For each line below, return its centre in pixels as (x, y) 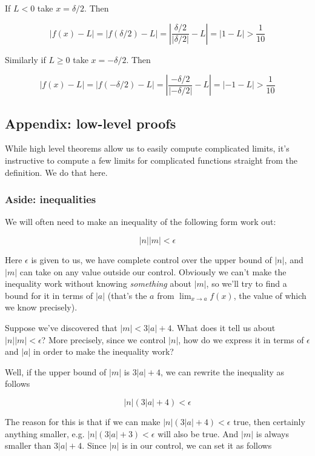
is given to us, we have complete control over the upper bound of (151, 259)
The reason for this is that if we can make (83, 421)
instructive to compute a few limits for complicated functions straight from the (151, 160)
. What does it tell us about (224, 327)
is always (272, 433)
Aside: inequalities (51, 199)
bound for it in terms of (49, 295)
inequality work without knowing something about (98, 283)
